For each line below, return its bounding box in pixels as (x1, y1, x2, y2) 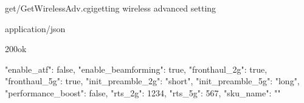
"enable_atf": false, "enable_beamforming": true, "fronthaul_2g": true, (5, 62, 268, 75)
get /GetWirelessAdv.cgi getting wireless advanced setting (5, 2, 216, 14)
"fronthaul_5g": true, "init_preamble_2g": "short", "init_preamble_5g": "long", (5, 75, 300, 87)
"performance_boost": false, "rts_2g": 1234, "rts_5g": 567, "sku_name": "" (5, 86, 281, 99)
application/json (5, 22, 66, 35)
